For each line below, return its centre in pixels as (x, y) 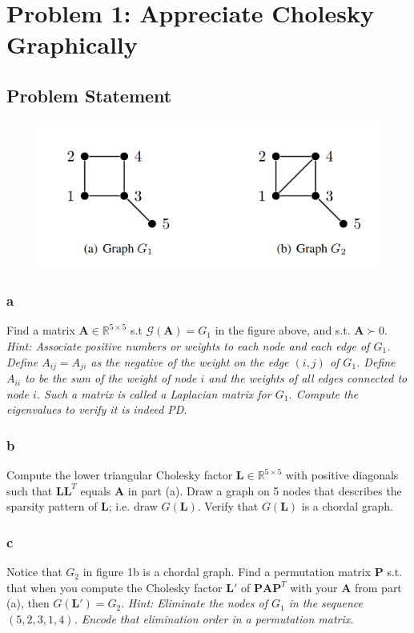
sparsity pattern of (52, 506)
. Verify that (228, 506)
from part (378, 587)
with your (314, 587)
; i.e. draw (133, 506)
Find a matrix (41, 330)
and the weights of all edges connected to (308, 378)
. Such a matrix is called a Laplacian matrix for (154, 393)
